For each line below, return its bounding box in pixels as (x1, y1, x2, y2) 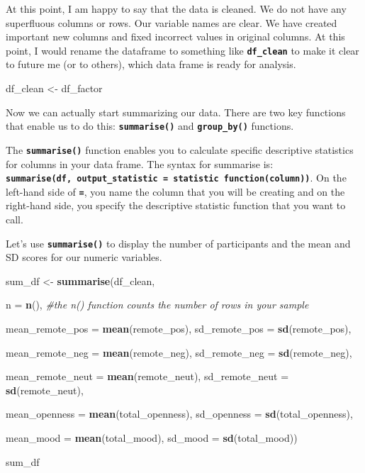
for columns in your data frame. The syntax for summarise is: (6, 156, 274, 171)
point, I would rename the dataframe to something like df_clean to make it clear (6, 43, 359, 57)
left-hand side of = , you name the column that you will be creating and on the (6, 184, 345, 199)
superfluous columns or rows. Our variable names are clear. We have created (6, 15, 337, 30)
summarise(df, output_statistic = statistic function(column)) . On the (6, 170, 347, 185)
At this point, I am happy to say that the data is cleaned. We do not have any (6, 1, 347, 16)
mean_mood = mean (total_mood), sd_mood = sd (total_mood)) (6, 430, 298, 445)
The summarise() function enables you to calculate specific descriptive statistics (6, 142, 354, 157)
